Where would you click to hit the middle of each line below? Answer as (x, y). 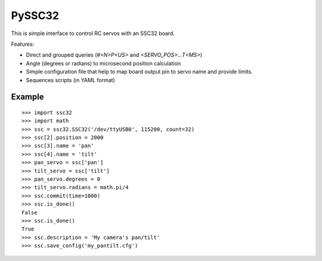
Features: (23, 44)
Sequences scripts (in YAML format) (71, 80)
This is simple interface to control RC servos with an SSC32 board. (93, 33)
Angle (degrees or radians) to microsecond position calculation (103, 63)
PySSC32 (35, 15)
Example (27, 97)
